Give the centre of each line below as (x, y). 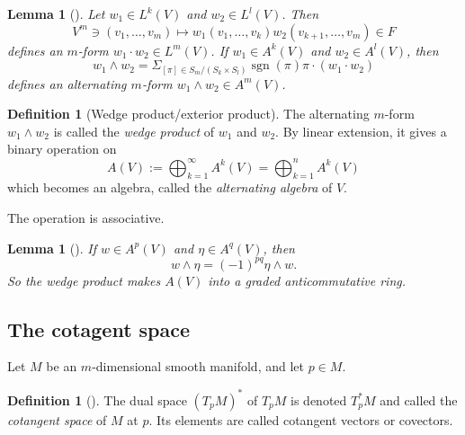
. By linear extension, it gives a (361, 131)
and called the (419, 399)
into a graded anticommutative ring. (307, 280)
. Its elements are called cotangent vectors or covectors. (301, 419)
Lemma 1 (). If (52, 248)
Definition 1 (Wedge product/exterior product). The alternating (188, 114)
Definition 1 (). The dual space (97, 399)
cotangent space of (57, 419)
